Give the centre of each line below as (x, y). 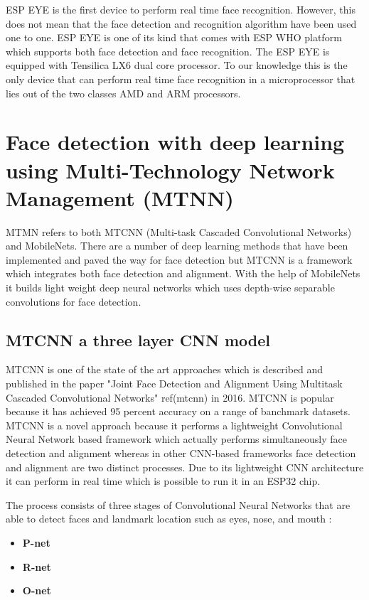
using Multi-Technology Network (170, 170)
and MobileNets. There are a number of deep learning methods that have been (177, 246)
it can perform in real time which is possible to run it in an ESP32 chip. (163, 481)
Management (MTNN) (120, 197)
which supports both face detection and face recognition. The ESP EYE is (168, 51)
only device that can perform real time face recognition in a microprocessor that (181, 79)
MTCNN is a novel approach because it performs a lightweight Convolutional (174, 425)
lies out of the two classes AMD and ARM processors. (123, 93)
